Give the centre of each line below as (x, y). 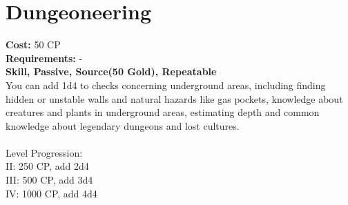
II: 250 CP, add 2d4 (47, 166)
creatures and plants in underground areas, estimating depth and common (163, 112)
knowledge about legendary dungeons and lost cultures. (123, 125)
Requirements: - (44, 58)
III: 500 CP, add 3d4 (49, 180)
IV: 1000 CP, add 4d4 (51, 193)
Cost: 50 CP (33, 45)
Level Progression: (44, 152)
